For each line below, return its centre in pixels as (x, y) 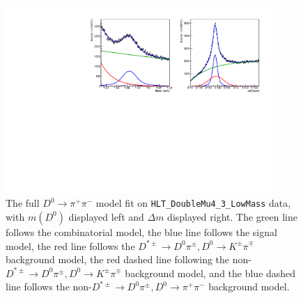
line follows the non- (49, 287)
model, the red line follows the (70, 245)
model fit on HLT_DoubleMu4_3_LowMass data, (193, 203)
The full (23, 203)
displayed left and (106, 216)
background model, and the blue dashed (210, 273)
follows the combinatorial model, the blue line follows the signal (141, 232)
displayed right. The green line (232, 216)
